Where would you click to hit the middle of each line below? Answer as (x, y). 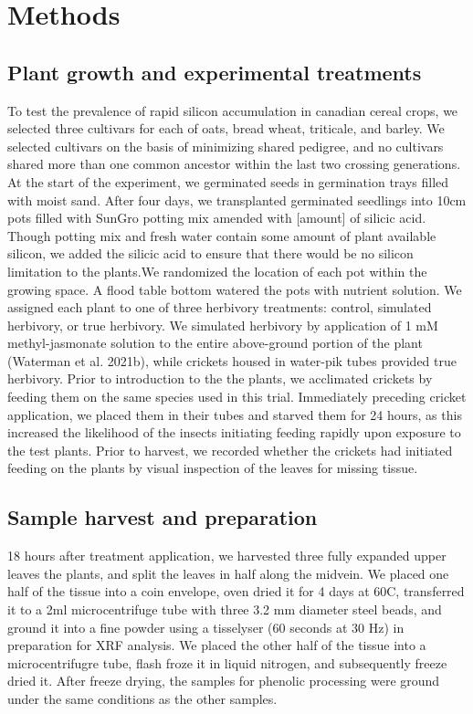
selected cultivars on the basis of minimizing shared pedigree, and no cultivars (226, 146)
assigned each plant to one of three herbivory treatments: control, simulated (220, 307)
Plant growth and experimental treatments (215, 72)
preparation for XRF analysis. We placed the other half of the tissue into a (217, 645)
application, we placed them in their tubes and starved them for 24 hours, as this (235, 414)
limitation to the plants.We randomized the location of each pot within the (217, 271)
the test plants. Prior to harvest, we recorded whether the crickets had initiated (230, 450)
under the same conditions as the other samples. (142, 698)
